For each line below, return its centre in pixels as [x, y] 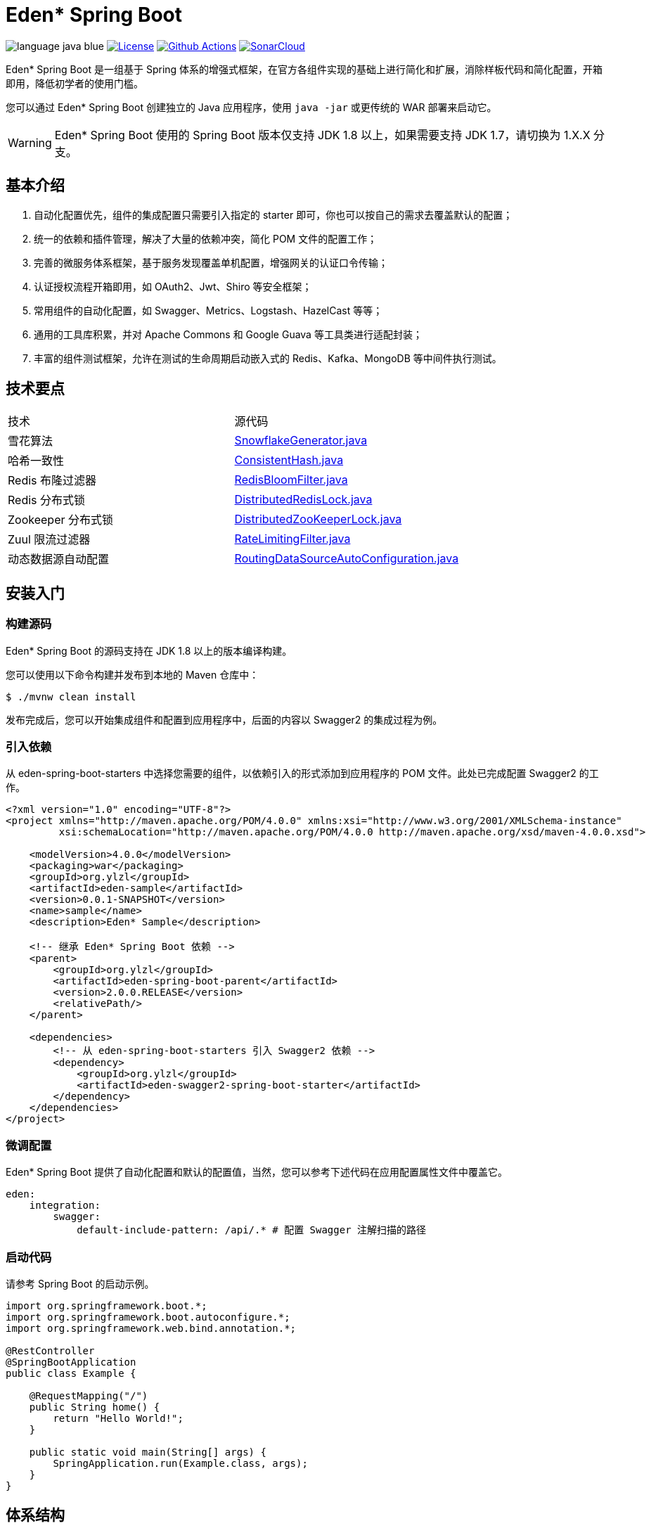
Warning [30, 142]
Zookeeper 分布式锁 [60, 520]
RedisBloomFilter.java [291, 480]
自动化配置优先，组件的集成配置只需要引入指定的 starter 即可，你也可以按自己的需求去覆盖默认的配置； [273, 214]
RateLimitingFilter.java [292, 539]
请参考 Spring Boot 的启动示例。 [80, 1283]
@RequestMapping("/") [89, 1395]
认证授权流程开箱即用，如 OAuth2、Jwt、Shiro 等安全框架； [173, 286]
